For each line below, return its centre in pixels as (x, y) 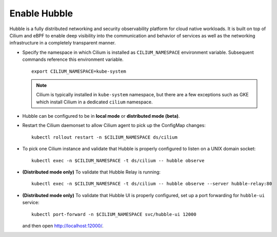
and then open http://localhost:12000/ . (63, 226)
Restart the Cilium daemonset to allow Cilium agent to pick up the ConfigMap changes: (114, 125)
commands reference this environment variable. (73, 59)
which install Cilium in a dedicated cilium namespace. (94, 102)
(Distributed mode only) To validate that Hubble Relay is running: (92, 172)
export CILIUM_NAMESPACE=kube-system (79, 71)
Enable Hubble (41, 13)
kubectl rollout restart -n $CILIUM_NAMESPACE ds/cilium (105, 137)
